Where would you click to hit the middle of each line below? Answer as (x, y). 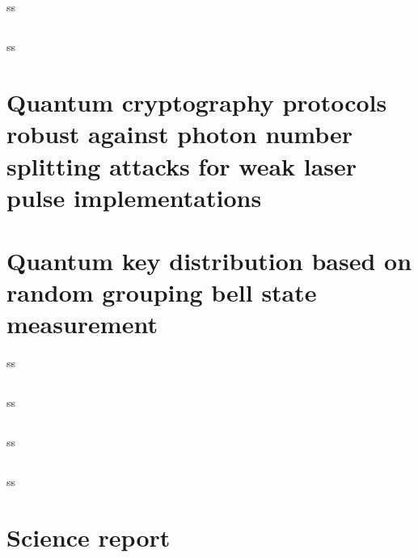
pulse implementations (134, 197)
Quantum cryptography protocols (197, 102)
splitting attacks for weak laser (182, 165)
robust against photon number (180, 134)
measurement (82, 324)
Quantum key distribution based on (209, 261)
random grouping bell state (162, 292)
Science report (89, 537)
